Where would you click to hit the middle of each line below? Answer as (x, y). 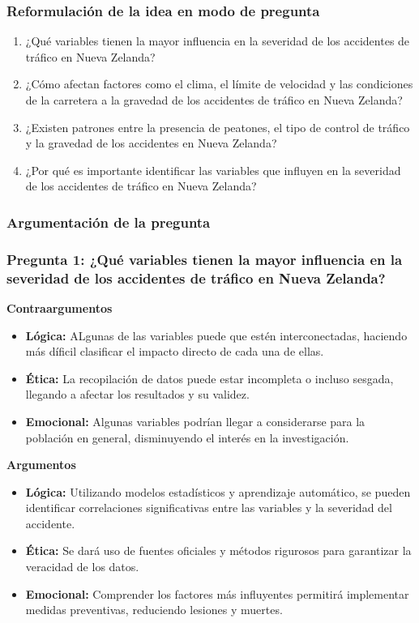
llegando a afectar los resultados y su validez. (137, 394)
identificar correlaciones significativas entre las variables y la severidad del (209, 508)
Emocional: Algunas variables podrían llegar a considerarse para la (195, 421)
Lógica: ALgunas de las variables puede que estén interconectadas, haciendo (216, 335)
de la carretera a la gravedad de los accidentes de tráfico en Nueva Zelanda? (214, 100)
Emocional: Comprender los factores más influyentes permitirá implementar (217, 593)
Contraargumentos (60, 307)
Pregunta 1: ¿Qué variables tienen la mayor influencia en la (205, 259)
